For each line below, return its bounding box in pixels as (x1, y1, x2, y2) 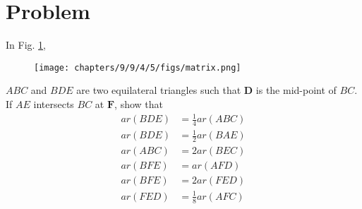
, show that (114, 96, 164, 111)
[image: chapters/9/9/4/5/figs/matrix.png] (34, 62, 241, 73)
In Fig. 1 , (6, 37, 46, 52)
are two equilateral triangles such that (76, 83, 241, 97)
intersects (33, 96, 74, 111)
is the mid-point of (255, 83, 337, 97)
